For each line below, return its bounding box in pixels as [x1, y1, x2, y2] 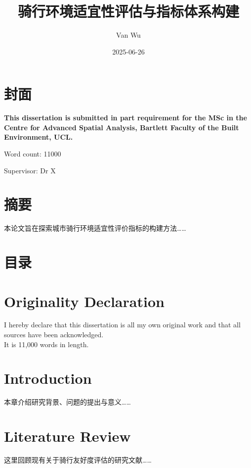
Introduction [4, 368, 92, 388]
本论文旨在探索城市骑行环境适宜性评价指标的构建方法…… [4, 223, 186, 233]
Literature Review [4, 426, 131, 446]
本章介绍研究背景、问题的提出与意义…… [4, 397, 131, 407]
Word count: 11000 [4, 149, 61, 159]
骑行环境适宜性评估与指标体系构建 [17, 1, 239, 21]
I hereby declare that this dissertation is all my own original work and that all [4, 319, 241, 330]
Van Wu [116, 30, 141, 40]
